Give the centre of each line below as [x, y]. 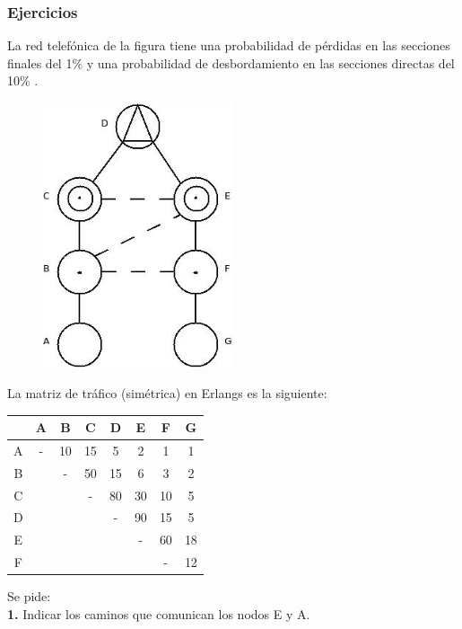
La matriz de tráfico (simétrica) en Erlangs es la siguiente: [167, 392]
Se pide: [29, 596]
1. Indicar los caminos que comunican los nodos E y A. [159, 613]
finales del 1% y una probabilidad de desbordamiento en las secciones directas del [231, 62]
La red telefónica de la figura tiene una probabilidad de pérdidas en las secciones [229, 45]
